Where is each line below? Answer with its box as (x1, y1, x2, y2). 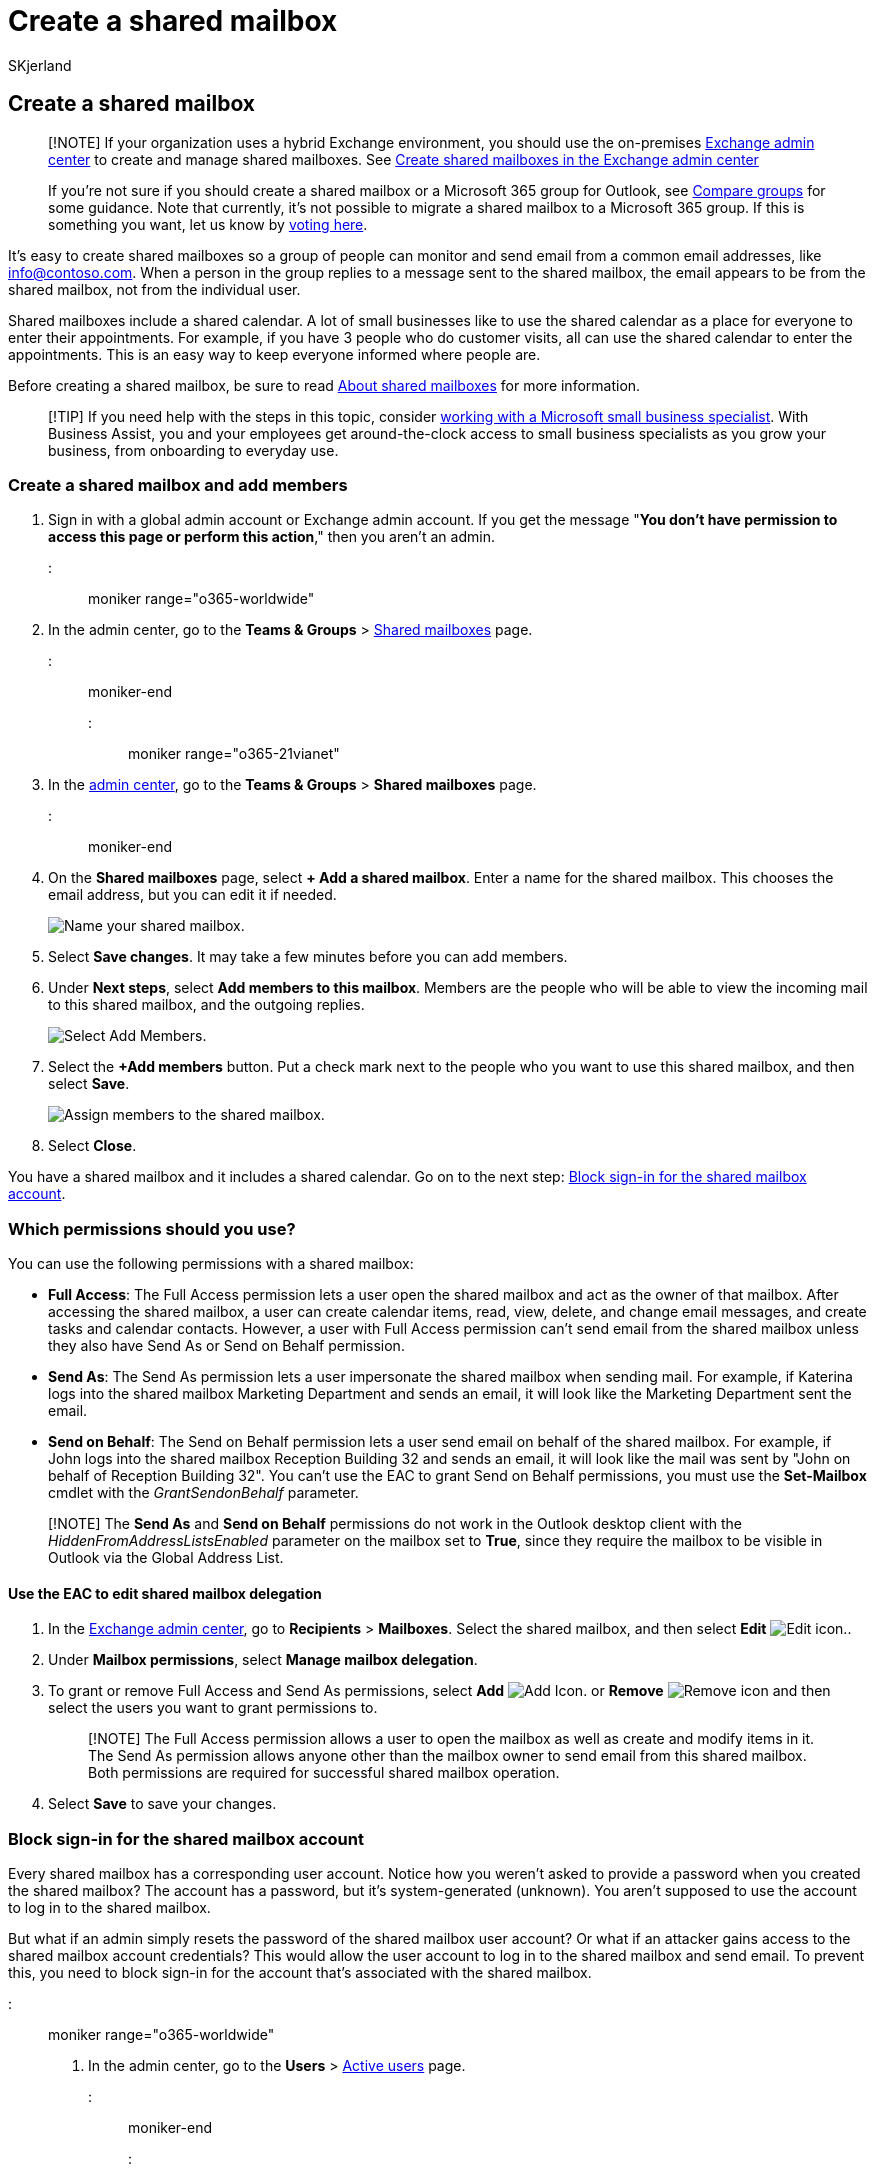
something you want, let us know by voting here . (48, 215, 368, 233)
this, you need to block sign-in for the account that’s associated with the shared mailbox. (8, 1964, 592, 1982)
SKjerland (8, 56, 72, 74)
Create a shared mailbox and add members (8, 474, 348, 495)
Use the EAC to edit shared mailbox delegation (8, 1584, 322, 1602)
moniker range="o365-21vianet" (128, 745, 340, 763)
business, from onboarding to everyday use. (48, 441, 339, 459)
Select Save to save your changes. (48, 1795, 277, 1813)
